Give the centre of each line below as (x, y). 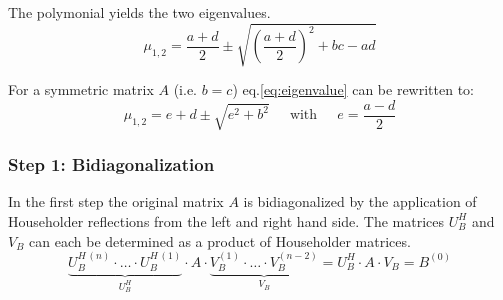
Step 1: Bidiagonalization (111, 164)
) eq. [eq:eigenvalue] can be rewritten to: (353, 89)
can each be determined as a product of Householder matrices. (220, 240)
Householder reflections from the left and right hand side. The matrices (226, 220)
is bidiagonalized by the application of (360, 201)
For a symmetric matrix (81, 89)
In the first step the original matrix (116, 201)
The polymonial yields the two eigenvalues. (139, 12)
